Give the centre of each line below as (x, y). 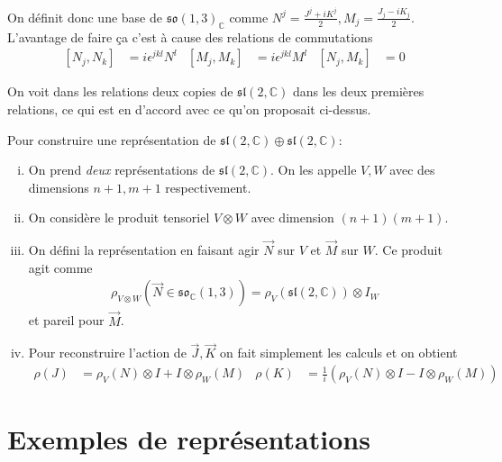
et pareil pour (66, 320)
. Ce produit (408, 250)
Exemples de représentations (189, 439)
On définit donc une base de (85, 17)
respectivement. (208, 187)
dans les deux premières (358, 91)
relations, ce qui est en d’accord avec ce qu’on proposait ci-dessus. (189, 109)
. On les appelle (314, 170)
